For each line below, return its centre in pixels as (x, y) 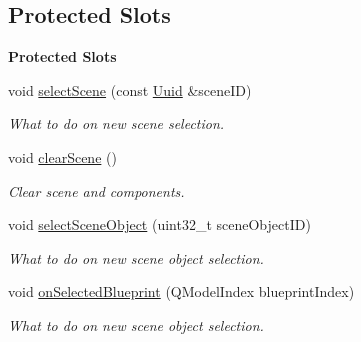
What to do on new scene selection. (116, 123)
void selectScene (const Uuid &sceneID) (130, 89)
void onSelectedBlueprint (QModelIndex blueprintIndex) (181, 291)
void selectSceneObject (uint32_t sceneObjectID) (159, 224)
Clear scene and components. (96, 190)
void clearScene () (62, 156)
